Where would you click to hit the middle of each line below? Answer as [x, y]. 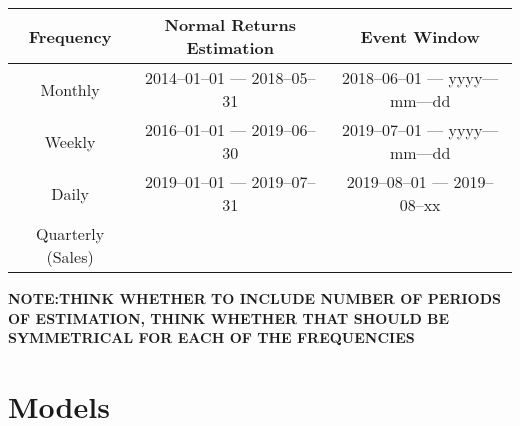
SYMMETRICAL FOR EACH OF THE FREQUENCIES [211, 337]
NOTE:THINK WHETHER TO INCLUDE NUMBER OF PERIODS [254, 298]
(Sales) [70, 256]
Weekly [70, 141]
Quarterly [70, 233]
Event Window [420, 36]
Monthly [70, 89]
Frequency [70, 36]
